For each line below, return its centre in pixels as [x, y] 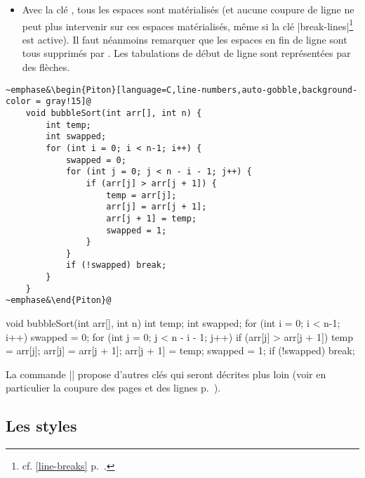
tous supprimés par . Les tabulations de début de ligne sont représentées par [186, 53]
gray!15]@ [68, 102]
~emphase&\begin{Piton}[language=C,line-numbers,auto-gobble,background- [182, 90]
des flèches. [46, 67]
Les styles [41, 426]
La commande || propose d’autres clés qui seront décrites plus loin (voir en [166, 374]
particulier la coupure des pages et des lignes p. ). [113, 388]
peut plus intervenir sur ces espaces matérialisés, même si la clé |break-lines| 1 [188, 25]
